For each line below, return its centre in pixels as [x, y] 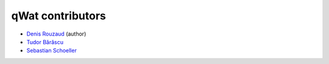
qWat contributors [58, 16]
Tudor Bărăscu [45, 42]
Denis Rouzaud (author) [56, 34]
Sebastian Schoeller [52, 51]
